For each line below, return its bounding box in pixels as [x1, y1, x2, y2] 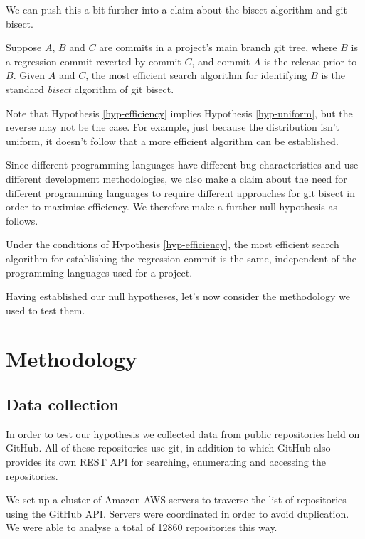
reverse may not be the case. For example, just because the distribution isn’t [6, 119, 340, 134]
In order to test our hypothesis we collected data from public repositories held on [6, 426, 360, 441]
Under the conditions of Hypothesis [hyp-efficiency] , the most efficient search [6, 237, 339, 252]
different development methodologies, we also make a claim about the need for [6, 171, 347, 186]
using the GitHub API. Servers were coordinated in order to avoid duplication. [6, 506, 349, 521]
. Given [13, 68, 46, 82]
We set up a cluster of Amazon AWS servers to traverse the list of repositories [6, 492, 347, 507]
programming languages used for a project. [6, 265, 193, 279]
